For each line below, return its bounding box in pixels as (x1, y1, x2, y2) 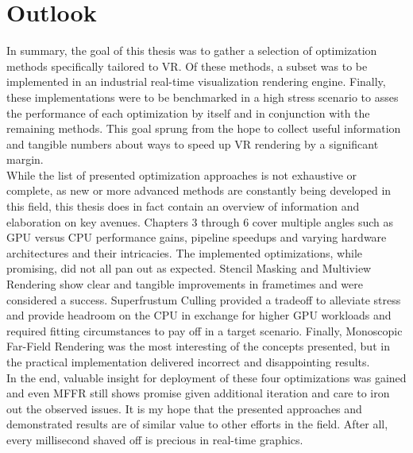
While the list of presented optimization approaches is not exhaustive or (6, 166, 357, 183)
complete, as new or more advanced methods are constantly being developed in (6, 182, 392, 199)
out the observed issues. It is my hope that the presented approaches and (6, 400, 362, 416)
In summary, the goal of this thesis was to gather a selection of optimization (6, 42, 377, 59)
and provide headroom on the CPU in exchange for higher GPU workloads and (6, 307, 392, 323)
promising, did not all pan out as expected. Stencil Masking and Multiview (6, 260, 372, 277)
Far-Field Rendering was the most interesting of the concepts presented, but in (6, 338, 390, 354)
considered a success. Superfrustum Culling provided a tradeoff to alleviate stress (6, 291, 401, 308)
